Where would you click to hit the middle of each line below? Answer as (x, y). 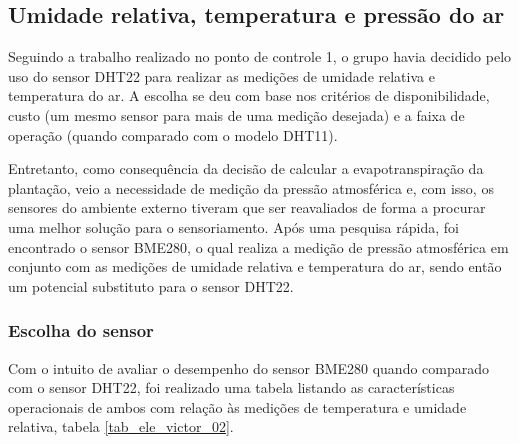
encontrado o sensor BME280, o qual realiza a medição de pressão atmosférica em (258, 246)
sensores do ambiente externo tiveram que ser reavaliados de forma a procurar (247, 207)
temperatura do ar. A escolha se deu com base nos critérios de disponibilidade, (249, 95)
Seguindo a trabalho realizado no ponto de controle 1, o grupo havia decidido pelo (260, 56)
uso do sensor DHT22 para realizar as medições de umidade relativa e (221, 75)
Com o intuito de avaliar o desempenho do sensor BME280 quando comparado (249, 367)
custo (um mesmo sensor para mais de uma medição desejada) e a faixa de (236, 114)
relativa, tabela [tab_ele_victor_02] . (121, 426)
